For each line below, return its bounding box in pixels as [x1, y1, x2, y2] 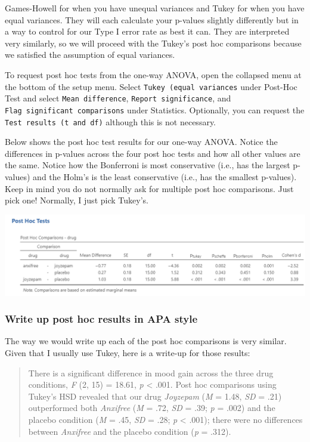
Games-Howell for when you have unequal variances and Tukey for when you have [5, 2, 305, 14]
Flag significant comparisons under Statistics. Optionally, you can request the [5, 103, 305, 116]
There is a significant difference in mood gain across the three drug [28, 366, 274, 379]
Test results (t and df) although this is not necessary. [5, 115, 216, 128]
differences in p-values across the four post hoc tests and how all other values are [5, 147, 300, 159]
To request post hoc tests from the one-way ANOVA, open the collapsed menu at [5, 68, 302, 81]
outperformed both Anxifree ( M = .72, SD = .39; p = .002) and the [28, 401, 275, 414]
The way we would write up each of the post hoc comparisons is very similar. [5, 335, 287, 347]
